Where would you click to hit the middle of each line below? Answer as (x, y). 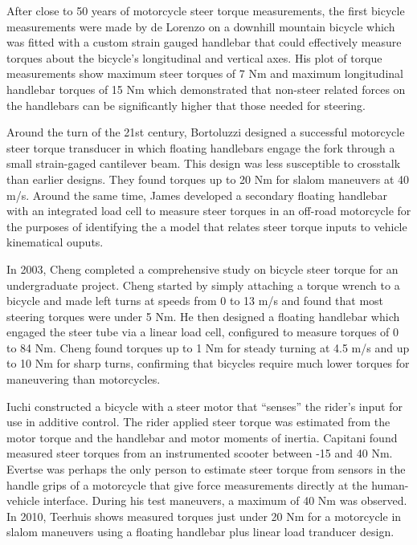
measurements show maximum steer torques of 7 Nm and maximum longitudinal (205, 73)
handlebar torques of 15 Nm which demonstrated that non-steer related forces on (206, 89)
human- (390, 484)
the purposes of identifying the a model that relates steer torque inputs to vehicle (207, 226)
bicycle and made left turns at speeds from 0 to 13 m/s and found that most (195, 301)
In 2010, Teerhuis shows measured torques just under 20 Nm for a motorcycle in (204, 516)
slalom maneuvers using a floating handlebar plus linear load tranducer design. (200, 532)
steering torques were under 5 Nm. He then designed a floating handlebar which (203, 316)
